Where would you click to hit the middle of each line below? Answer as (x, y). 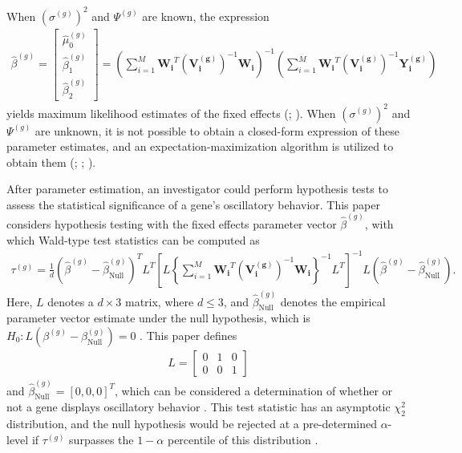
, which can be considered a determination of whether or (254, 390)
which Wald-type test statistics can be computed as (133, 239)
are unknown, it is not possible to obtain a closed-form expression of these (217, 130)
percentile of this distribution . (243, 439)
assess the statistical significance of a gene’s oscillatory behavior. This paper (193, 204)
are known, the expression (206, 16)
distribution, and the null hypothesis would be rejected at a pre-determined (192, 424)
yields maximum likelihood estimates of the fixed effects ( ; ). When (171, 113)
